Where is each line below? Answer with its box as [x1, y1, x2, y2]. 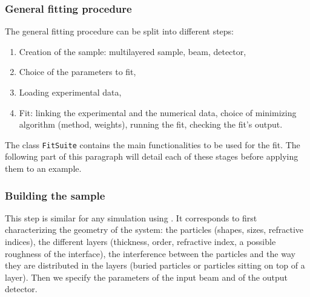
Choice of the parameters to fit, [19, 65, 136, 78]
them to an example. [5, 162, 82, 175]
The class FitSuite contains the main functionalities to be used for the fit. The [5, 138, 300, 151]
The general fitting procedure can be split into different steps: [5, 25, 234, 38]
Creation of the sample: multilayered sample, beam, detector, [19, 45, 246, 57]
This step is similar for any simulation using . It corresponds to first [5, 211, 257, 224]
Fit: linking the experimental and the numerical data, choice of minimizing [19, 106, 297, 119]
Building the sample [5, 188, 105, 203]
